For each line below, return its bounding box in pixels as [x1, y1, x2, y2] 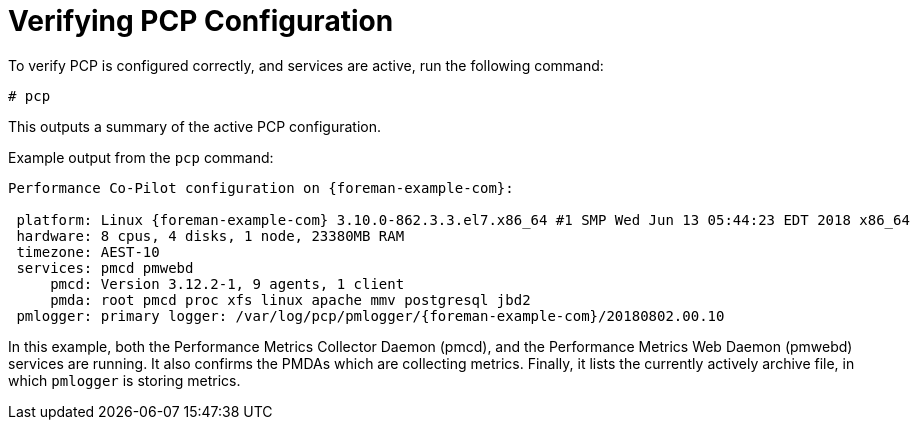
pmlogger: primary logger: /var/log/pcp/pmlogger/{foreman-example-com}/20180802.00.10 [16, 307, 725, 324]
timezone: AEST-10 [16, 243, 160, 260]
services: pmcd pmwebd [16, 259, 194, 276]
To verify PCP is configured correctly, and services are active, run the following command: [8, 56, 604, 74]
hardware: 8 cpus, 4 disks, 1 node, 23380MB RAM [16, 227, 405, 244]
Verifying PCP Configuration [8, 4, 394, 38]
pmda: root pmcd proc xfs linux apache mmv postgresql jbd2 [50, 291, 531, 308]
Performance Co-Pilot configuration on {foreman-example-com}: [8, 179, 514, 196]
